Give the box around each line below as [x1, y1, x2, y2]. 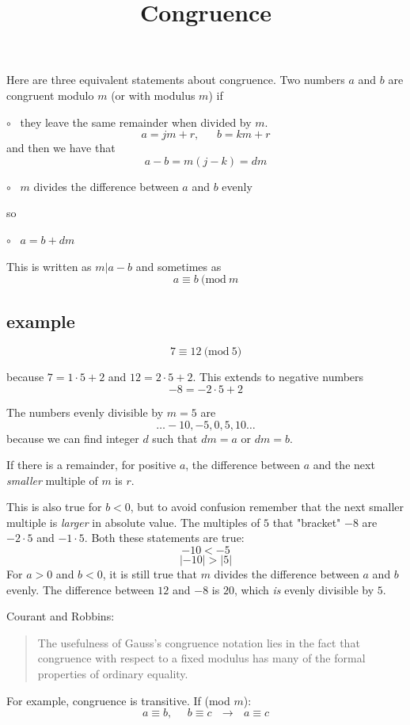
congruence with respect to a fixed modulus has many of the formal [37, 650, 366, 666]
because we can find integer [6, 429, 139, 446]
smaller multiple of [6, 471, 98, 488]
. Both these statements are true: [84, 529, 245, 546]
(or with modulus [111, 86, 196, 103]
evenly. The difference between [6, 581, 154, 597]
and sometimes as [135, 258, 222, 274]
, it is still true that [102, 566, 197, 582]
